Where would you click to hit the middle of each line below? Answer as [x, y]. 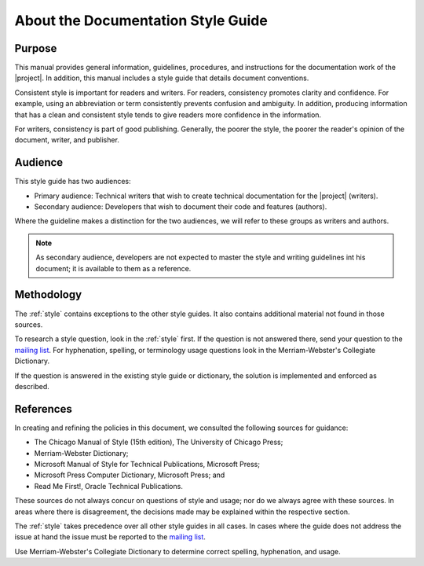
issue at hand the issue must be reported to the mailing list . [110, 537]
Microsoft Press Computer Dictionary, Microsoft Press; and [130, 475]
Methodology [48, 295]
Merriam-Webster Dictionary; [81, 453]
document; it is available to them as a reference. [113, 268]
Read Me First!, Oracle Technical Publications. [109, 486]
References [43, 409]
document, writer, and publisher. [67, 140]
